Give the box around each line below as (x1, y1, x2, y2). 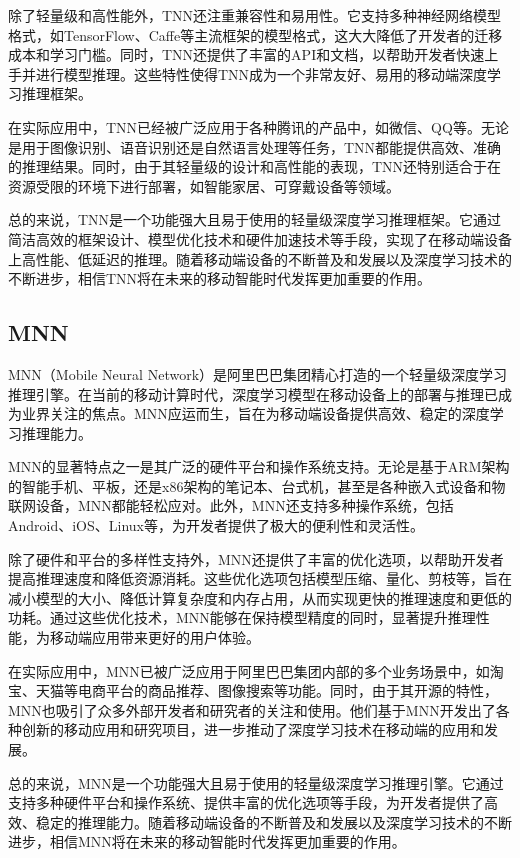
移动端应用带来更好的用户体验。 (49, 627, 260, 648)
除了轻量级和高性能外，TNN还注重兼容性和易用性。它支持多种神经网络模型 (8, 5, 502, 25)
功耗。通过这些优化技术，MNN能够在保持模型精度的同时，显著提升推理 (8, 607, 476, 628)
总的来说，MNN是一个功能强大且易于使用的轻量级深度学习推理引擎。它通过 (8, 772, 504, 793)
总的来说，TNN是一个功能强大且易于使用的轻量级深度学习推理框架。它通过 (8, 209, 502, 230)
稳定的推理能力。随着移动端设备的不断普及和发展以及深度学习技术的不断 (35, 811, 512, 832)
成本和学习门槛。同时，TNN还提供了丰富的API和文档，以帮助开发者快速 (8, 44, 485, 65)
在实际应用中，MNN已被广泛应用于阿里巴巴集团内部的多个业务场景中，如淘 (8, 660, 504, 681)
